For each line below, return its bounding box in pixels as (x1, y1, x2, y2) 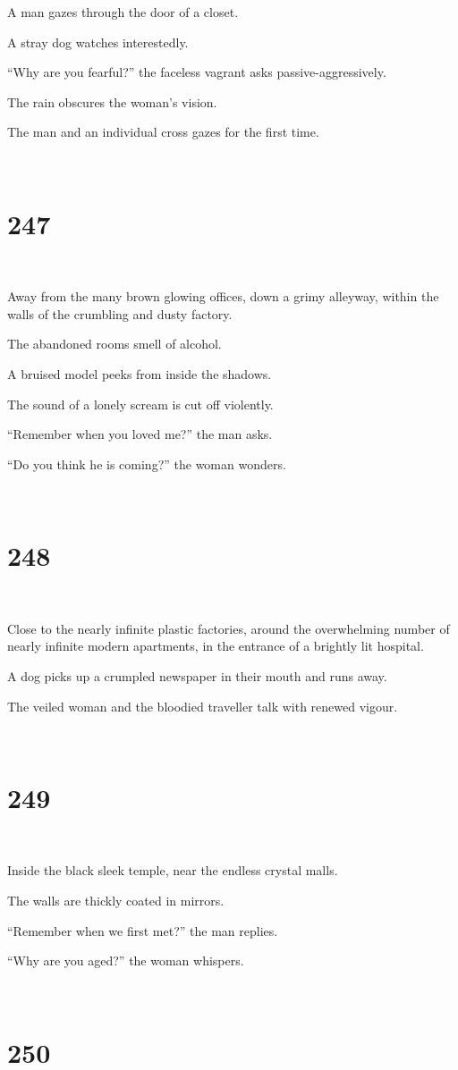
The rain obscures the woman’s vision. (7, 92, 217, 111)
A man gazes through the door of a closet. (7, 3, 239, 21)
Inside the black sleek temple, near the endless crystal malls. (7, 861, 338, 880)
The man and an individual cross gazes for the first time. (7, 122, 319, 141)
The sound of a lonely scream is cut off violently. (7, 394, 274, 413)
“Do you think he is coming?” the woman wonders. (7, 454, 286, 473)
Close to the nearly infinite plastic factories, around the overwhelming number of (7, 619, 450, 637)
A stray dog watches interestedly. (7, 32, 189, 51)
